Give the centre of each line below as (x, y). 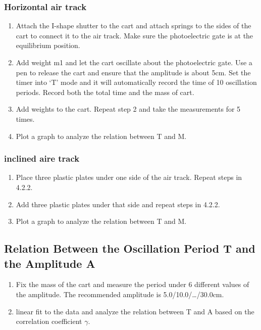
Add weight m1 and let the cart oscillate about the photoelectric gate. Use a (134, 62)
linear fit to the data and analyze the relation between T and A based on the (135, 311)
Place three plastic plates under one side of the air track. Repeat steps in (129, 177)
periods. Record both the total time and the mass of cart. (105, 92)
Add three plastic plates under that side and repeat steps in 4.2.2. (118, 204)
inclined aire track (42, 158)
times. (25, 119)
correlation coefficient (49, 321)
